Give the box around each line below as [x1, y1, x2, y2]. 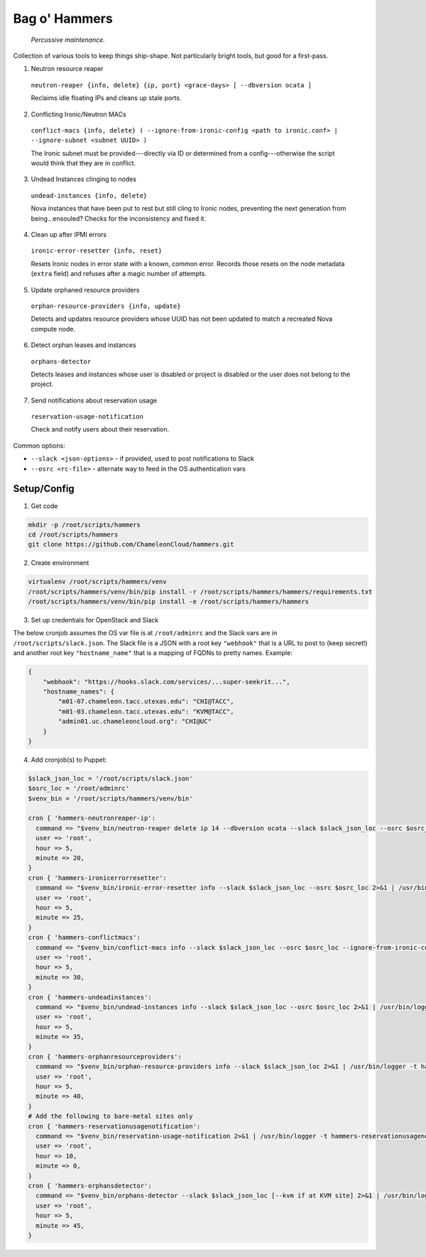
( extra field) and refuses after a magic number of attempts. [31, 270, 207, 278]
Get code [31, 501, 58, 510]
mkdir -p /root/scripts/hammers [28, 520, 141, 529]
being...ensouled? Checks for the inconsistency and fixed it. [31, 214, 206, 223]
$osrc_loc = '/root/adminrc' [28, 784, 130, 793]
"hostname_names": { [43, 688, 115, 696]
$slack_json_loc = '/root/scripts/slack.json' [28, 774, 193, 782]
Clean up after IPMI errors [31, 231, 106, 239]
